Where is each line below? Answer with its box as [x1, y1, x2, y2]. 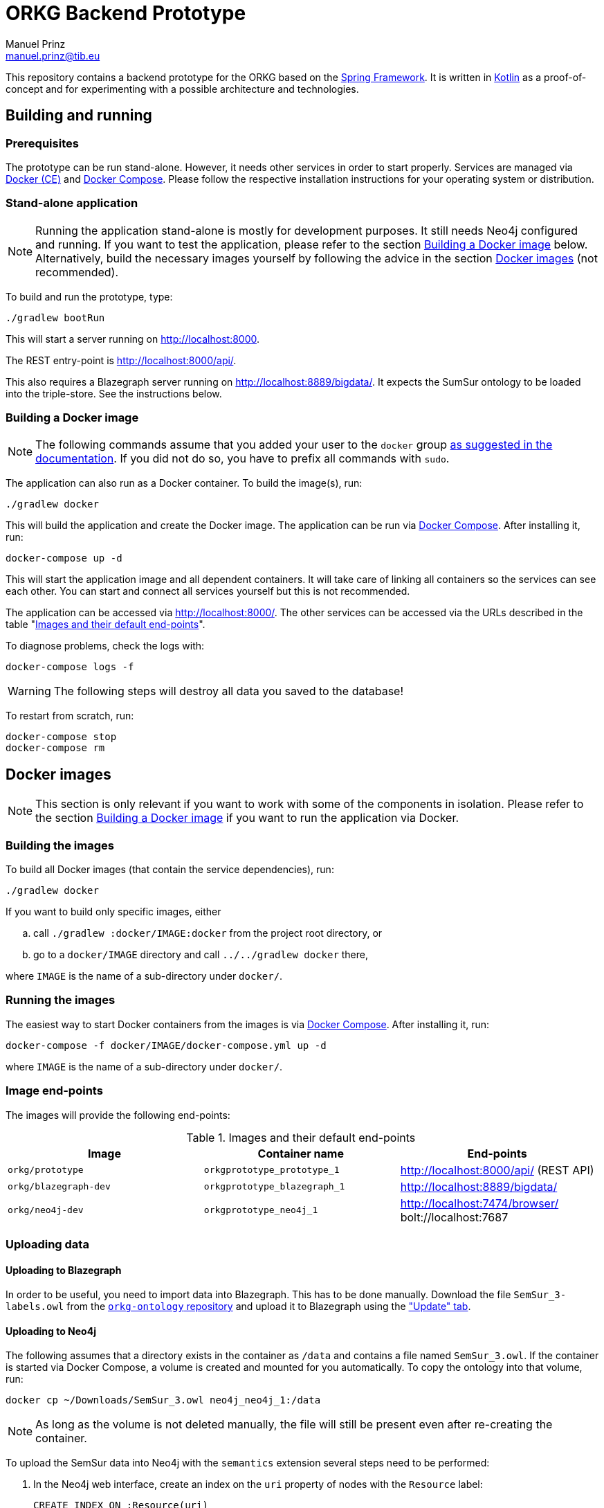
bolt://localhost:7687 [400, 1210, 509, 1224]
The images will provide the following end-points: [6, 1108, 230, 1121]
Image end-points [6, 1084, 103, 1098]
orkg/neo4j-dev [8, 1205, 84, 1216]
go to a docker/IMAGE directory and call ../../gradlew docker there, [33, 949, 369, 961]
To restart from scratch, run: [6, 710, 134, 722]
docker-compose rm [6, 742, 105, 754]
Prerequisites [6, 136, 79, 150]
